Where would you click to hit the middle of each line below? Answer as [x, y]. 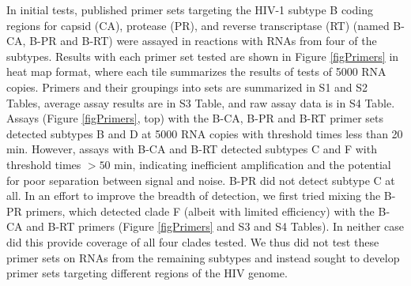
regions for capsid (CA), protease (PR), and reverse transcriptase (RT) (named [198, 25]
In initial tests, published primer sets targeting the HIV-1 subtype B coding [190, 9]
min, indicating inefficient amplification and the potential [253, 164]
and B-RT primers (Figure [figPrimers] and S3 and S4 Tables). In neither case [215, 226]
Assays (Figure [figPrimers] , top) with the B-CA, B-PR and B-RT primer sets [195, 118]
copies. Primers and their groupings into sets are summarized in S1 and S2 [187, 87]
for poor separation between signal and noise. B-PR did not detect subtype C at [201, 180]
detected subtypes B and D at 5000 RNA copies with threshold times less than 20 [205, 133]
